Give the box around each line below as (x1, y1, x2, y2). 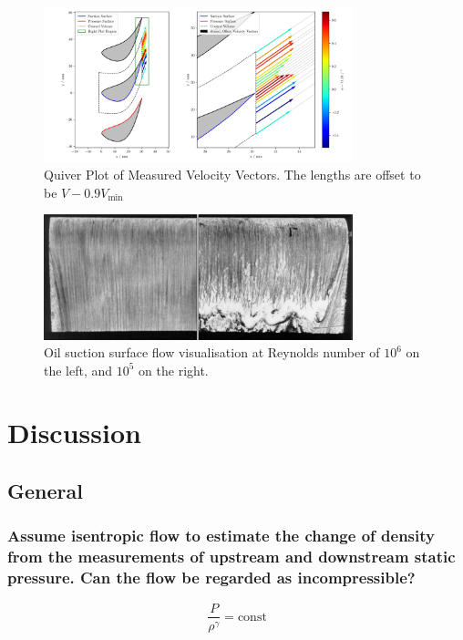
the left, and (44, 360, 113, 379)
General (7, 477, 83, 505)
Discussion (7, 414, 141, 451)
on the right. (139, 360, 209, 379)
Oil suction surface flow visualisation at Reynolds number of (44, 343, 380, 362)
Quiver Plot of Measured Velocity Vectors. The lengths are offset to (44, 165, 421, 184)
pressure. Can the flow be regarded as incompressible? (7, 566, 416, 589)
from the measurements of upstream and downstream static (7, 545, 456, 568)
